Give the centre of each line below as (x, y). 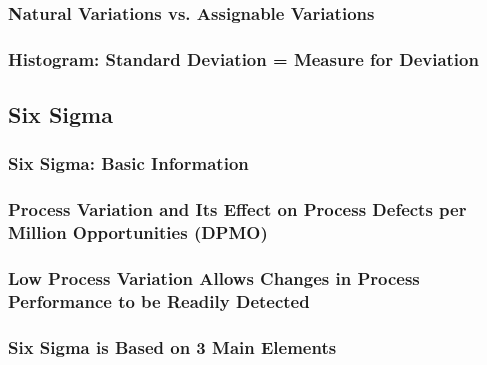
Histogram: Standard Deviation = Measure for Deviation (243, 58)
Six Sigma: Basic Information (128, 163)
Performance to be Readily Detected (159, 300)
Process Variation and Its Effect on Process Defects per (237, 209)
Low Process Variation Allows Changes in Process (214, 278)
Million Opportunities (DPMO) (138, 232)
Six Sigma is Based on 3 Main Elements (172, 346)
